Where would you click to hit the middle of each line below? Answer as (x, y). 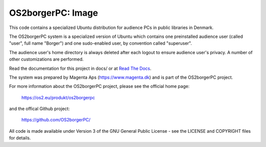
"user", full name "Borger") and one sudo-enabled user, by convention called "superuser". (100, 43)
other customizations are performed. (46, 59)
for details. (20, 138)
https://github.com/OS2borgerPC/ (56, 120)
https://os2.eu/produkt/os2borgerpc (58, 97)
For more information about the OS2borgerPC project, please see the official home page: (99, 87)
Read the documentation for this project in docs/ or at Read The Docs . (80, 68)
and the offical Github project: (39, 109)
